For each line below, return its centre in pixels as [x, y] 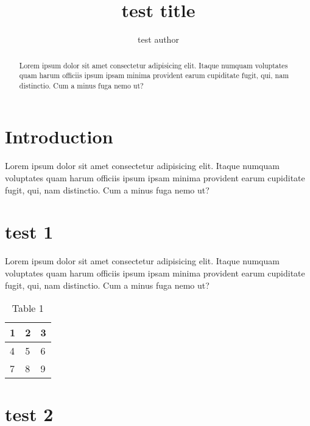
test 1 [29, 232]
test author [158, 39]
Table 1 [28, 308]
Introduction [59, 136]
